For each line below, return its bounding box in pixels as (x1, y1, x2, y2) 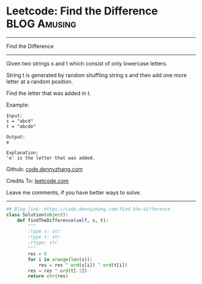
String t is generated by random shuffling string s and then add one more (6, 71, 188, 79)
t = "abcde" (6, 123, 36, 129)
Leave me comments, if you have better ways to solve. (6, 188, 141, 196)
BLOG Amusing (6, 17, 76, 31)
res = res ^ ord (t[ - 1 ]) (28, 268, 87, 274)
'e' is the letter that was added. (6, 155, 96, 161)
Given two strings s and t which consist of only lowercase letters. (6, 60, 168, 67)
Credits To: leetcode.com (6, 177, 69, 184)
